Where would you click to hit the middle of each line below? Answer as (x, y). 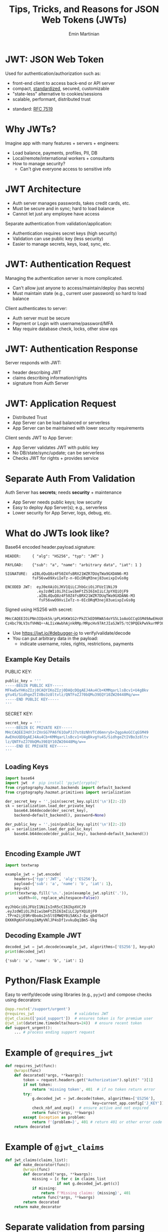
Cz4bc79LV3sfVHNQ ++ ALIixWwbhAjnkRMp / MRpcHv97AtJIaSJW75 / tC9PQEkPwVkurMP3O (85, 624)
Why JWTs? (31, 129)
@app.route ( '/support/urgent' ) (38, 1009)
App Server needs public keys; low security (57, 502)
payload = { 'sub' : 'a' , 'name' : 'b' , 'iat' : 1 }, (63, 884)
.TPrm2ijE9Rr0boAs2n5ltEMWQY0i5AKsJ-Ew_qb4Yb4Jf (57, 915)
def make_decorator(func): (42, 1165)
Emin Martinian (84, 34)
